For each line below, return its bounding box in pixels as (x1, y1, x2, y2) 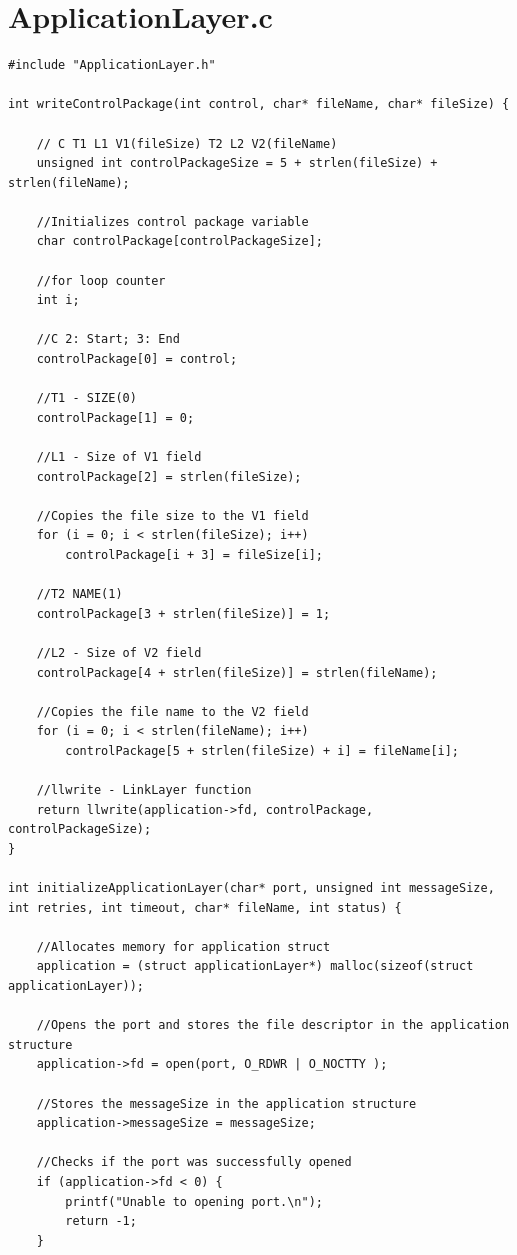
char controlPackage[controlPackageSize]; (36, 234, 323, 249)
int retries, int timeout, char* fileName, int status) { (8, 900, 402, 915)
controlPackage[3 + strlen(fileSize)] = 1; (36, 606, 331, 621)
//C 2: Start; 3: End (36, 332, 180, 347)
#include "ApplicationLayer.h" (8, 58, 216, 73)
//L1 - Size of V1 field (36, 450, 202, 464)
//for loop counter (36, 273, 166, 288)
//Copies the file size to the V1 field (36, 508, 309, 523)
